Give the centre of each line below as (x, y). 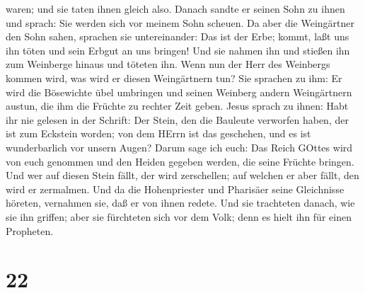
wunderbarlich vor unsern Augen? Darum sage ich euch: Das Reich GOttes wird (179, 147)
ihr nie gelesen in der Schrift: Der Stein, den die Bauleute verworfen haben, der (177, 119)
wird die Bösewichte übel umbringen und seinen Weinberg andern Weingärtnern (179, 92)
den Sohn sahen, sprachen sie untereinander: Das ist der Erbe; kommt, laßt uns (178, 36)
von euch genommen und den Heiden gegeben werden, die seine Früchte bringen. (180, 161)
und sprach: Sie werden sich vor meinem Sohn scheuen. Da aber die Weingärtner (180, 22)
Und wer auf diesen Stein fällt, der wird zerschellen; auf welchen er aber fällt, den (182, 175)
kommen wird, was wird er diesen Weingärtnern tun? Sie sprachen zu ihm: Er (174, 77)
